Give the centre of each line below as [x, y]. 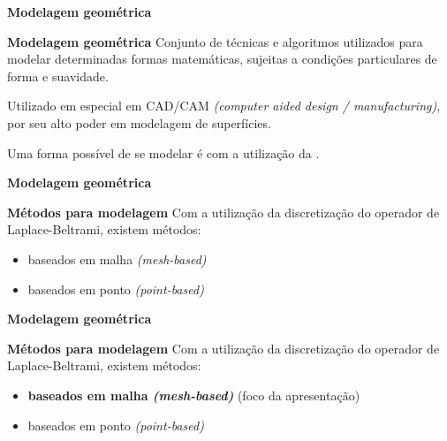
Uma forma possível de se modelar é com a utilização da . [163, 152]
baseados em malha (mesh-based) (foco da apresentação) [194, 395]
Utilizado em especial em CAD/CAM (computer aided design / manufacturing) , [224, 106]
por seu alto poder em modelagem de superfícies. [139, 122]
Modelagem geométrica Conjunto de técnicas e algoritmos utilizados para [215, 41]
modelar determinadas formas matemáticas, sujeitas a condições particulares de [222, 59]
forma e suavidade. [58, 76]
